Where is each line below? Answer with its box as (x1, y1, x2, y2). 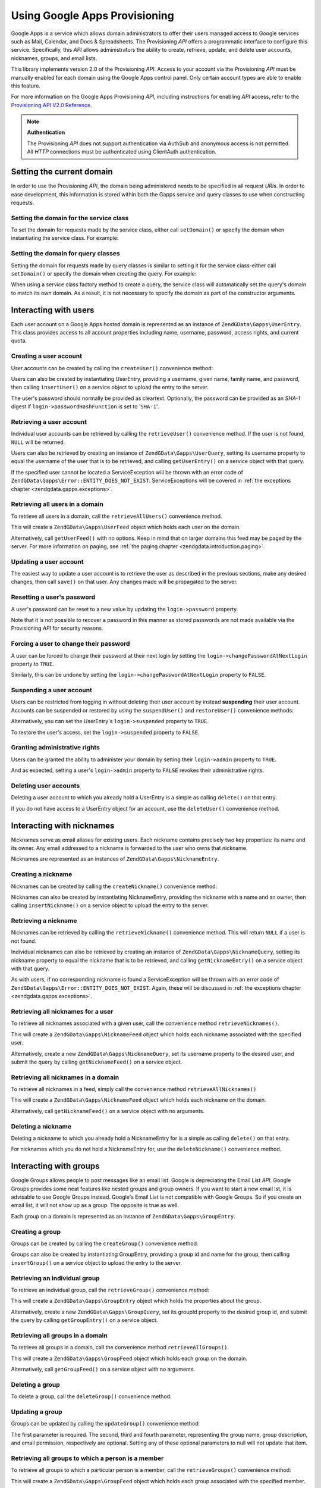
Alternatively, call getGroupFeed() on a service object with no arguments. (11, 1365, 196, 1373)
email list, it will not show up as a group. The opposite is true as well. (11, 1202, 180, 1209)
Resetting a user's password (11, 593, 95, 601)
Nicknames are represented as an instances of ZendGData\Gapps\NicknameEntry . (11, 855, 219, 862)
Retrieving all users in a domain (11, 500, 103, 508)
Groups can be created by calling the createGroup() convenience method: (11, 1240, 199, 1247)
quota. (11, 337, 27, 345)
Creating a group (11, 1227, 61, 1236)
